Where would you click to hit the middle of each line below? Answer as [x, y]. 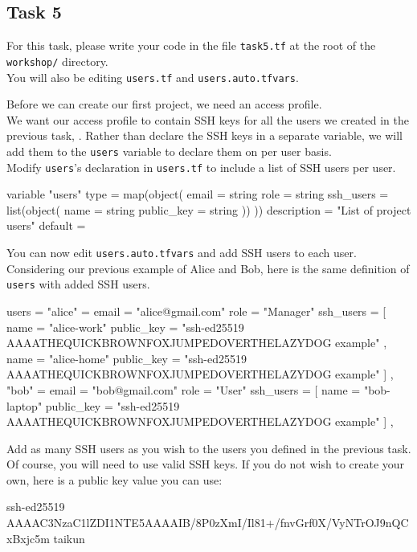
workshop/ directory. [57, 61]
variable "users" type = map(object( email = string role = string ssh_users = [198, 194]
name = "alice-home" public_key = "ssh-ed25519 [127, 358]
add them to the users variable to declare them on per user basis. [169, 151]
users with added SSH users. [78, 284]
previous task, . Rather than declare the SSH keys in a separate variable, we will [205, 135]
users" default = [46, 225]
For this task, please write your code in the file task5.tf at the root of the [191, 45]
